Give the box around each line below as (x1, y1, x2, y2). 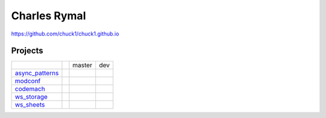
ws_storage (14, 93, 48, 101)
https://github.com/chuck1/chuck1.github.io (11, 30, 120, 37)
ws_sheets (14, 101, 45, 109)
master (72, 61, 93, 69)
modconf (14, 77, 41, 85)
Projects (11, 46, 43, 56)
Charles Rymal (11, 9, 86, 22)
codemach (14, 85, 45, 93)
